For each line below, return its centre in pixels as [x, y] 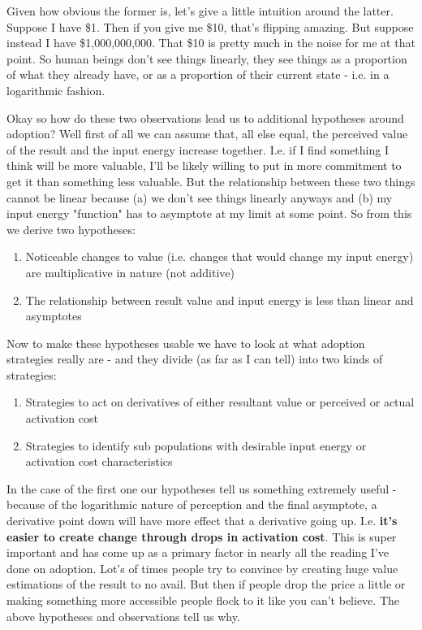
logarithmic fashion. [56, 90]
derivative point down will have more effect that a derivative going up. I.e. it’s [202, 521]
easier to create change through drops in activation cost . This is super [202, 536]
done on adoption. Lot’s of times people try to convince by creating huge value [202, 568]
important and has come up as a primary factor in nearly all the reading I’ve [198, 552]
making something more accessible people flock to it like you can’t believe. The [203, 600]
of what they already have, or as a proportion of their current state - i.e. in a [198, 74]
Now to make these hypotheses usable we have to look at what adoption [186, 343]
